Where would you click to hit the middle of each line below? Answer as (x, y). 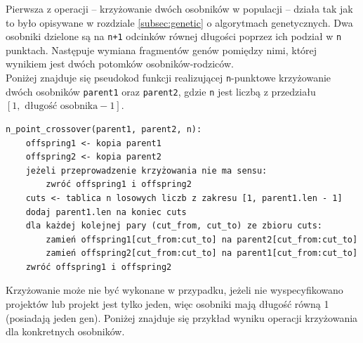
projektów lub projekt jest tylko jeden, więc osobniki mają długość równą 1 (167, 304)
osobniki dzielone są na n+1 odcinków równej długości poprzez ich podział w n (174, 36)
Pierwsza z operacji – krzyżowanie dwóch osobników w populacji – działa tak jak (179, 8)
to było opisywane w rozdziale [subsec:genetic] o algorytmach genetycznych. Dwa (179, 22)
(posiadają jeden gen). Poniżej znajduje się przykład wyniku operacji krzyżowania (182, 317)
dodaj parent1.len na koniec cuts (106, 212)
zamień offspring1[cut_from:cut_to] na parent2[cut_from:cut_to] (202, 239)
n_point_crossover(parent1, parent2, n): (104, 129)
